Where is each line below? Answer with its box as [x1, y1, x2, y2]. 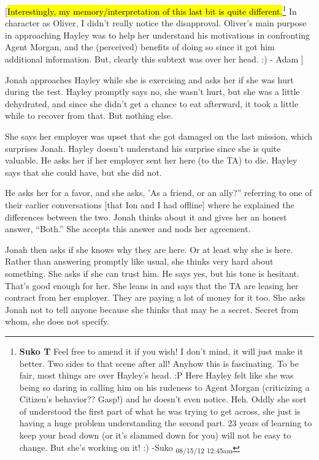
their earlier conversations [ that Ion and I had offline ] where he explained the [5, 198, 294, 211]
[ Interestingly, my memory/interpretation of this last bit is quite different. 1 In [5, 3, 297, 17]
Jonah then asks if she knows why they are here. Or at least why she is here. [5, 243, 293, 255]
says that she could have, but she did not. [5, 165, 162, 178]
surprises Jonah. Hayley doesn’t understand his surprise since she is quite [5, 141, 281, 154]
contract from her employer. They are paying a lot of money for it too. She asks [5, 291, 306, 304]
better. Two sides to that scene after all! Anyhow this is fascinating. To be [19, 356, 299, 369]
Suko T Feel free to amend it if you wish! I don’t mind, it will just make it [19, 344, 304, 357]
